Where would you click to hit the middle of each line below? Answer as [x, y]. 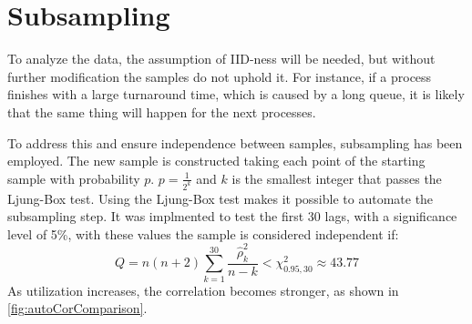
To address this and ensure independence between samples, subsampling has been [235, 142]
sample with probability [74, 178]
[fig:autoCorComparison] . [77, 308]
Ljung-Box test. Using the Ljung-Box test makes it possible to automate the [221, 198]
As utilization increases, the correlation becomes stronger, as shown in [203, 290]
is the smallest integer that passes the [337, 178]
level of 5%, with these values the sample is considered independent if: [203, 233]
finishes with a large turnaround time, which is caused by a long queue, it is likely [236, 94]
